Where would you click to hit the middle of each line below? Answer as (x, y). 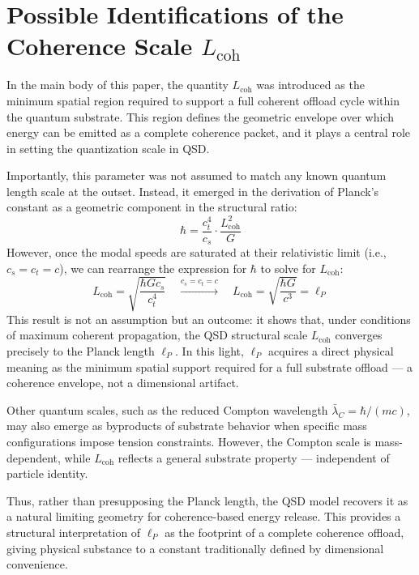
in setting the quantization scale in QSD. (108, 148)
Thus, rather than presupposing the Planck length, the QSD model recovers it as (207, 500)
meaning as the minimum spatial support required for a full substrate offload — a (210, 366)
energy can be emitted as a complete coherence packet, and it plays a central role (209, 132)
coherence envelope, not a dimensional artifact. (123, 383)
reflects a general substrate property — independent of (254, 457)
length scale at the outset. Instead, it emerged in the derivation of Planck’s (193, 191)
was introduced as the (310, 85)
